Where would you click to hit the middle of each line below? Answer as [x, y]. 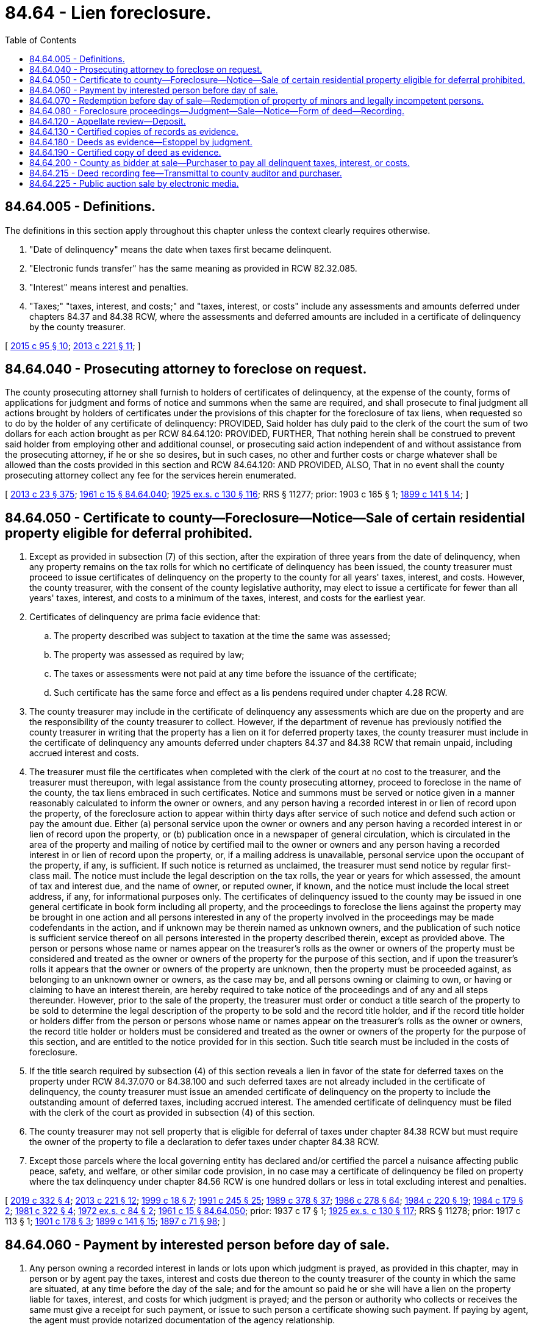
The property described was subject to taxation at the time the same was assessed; [222, 636]
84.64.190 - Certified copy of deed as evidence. [125, 152]
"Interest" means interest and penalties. [109, 287]
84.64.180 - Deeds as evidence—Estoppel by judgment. [141, 142]
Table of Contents [41, 40]
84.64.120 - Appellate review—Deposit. [108, 121]
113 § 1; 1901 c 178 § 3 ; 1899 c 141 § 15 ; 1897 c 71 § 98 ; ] [115, 1221]
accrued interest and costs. [84, 753]
